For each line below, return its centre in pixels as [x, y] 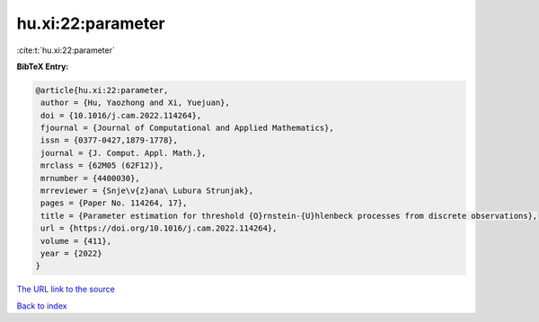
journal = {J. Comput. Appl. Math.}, [124, 153]
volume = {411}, [76, 241]
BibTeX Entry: [43, 66]
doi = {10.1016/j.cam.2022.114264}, [121, 115]
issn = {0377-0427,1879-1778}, [110, 140]
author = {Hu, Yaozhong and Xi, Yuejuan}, [136, 103]
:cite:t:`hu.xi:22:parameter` [66, 50]
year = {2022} [71, 253]
